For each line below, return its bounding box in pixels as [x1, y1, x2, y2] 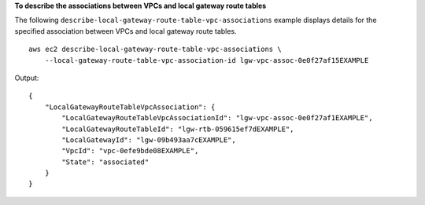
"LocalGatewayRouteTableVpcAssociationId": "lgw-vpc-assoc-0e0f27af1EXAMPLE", [61, 114, 373, 123]
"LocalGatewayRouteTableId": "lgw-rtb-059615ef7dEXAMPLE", [61, 124, 294, 134]
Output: [14, 73, 39, 82]
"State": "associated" [61, 157, 150, 167]
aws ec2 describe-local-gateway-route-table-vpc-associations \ [28, 45, 283, 54]
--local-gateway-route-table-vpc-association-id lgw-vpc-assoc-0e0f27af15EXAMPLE [44, 56, 369, 64]
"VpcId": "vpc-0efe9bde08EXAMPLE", [61, 146, 199, 156]
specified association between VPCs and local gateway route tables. [14, 26, 237, 35]
